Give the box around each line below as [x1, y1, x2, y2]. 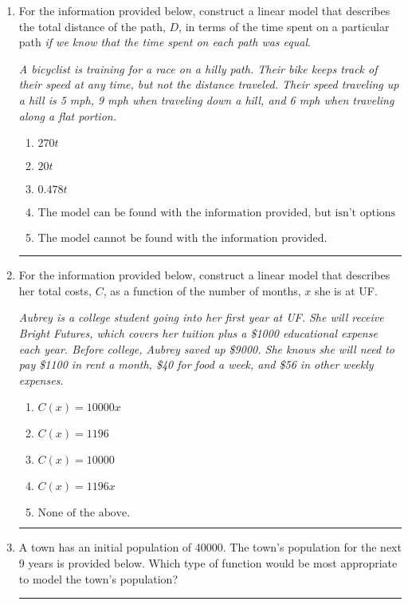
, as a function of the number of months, [103, 282, 301, 299]
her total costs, [18, 282, 92, 299]
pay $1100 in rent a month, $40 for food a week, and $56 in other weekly [18, 356, 374, 373]
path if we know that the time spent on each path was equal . [18, 34, 311, 50]
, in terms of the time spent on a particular [178, 18, 390, 34]
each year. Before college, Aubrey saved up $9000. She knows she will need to [18, 340, 394, 357]
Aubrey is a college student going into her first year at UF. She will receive [18, 309, 384, 326]
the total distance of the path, [18, 18, 166, 34]
